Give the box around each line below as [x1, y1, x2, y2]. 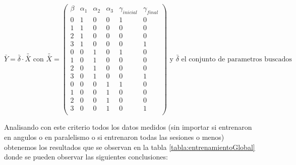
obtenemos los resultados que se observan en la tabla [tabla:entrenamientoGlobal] [4, 141, 255, 152]
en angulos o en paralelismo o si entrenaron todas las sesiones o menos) [4, 131, 224, 142]
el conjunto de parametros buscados [181, 56, 292, 63]
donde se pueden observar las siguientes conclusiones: [4, 151, 168, 162]
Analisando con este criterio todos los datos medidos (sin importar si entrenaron [4, 122, 252, 132]
